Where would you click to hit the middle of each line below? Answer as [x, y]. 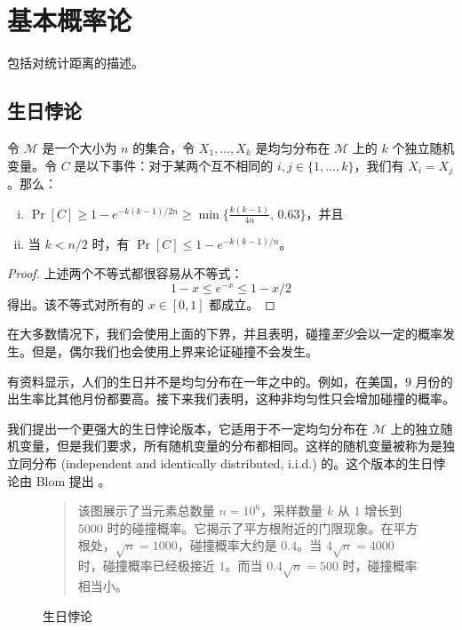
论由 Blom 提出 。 [59, 480]
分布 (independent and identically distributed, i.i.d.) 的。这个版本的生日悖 [239, 463]
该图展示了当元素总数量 [146, 510]
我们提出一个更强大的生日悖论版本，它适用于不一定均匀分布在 [187, 428]
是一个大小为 [80, 147]
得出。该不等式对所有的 [76, 303]
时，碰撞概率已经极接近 [146, 566]
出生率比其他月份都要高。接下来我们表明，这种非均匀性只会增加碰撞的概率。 [231, 399]
